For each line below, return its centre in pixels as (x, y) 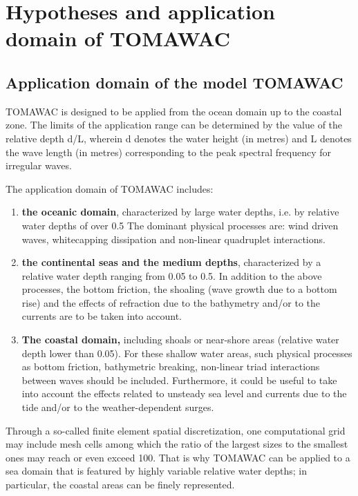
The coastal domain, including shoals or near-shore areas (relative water (180, 340)
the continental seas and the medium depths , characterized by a (171, 262)
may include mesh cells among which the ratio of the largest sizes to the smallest (177, 444)
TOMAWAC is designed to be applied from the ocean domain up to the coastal (174, 111)
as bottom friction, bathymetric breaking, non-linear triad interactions (171, 366)
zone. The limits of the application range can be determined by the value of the (174, 125)
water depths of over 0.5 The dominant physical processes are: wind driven (180, 225)
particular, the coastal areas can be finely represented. (120, 485)
